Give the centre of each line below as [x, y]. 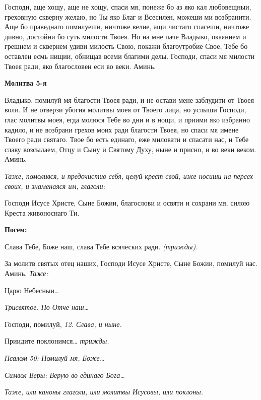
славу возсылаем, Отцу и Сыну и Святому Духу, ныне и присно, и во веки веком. [130, 149]
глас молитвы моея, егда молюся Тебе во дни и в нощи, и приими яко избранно [127, 119]
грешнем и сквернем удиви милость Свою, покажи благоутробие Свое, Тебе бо [126, 46]
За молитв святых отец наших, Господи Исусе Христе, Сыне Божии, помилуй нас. [131, 263]
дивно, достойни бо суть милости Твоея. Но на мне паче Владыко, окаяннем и [125, 36]
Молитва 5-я [26, 83]
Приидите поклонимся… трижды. [57, 341]
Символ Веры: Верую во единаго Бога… [65, 375]
